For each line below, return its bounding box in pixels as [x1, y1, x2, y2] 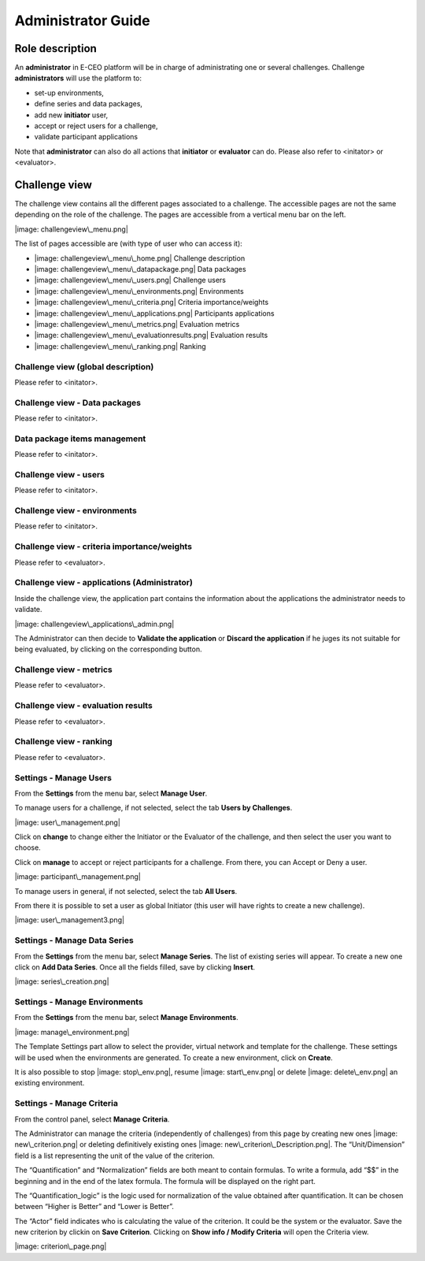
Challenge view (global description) [14, 361, 154, 372]
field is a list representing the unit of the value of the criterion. [14, 1151, 216, 1160]
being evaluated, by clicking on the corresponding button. [14, 644, 202, 654]
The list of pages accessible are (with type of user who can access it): [14, 239, 243, 248]
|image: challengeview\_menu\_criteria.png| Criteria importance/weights [34, 298, 269, 307]
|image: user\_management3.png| [14, 915, 125, 925]
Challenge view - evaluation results [14, 700, 153, 711]
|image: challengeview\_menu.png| [14, 224, 129, 234]
